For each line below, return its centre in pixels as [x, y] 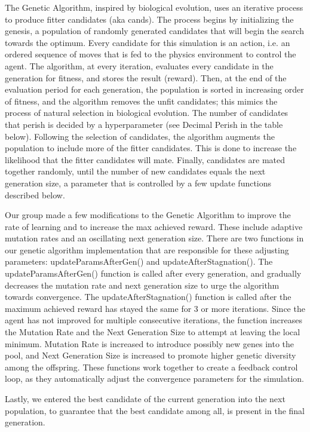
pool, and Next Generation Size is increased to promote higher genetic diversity [151, 355]
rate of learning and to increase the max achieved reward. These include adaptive [154, 226]
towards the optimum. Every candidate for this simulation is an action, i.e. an [148, 42]
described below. [35, 194]
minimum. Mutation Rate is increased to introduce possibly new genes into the [150, 343]
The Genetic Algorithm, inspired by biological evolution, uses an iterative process [154, 7]
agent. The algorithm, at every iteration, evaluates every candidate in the [139, 65]
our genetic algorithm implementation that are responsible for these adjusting [147, 249]
